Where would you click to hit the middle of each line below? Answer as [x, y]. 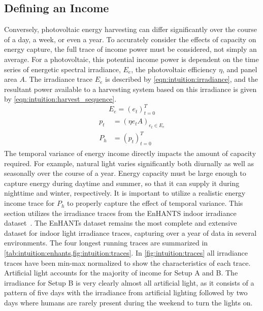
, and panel [240, 69]
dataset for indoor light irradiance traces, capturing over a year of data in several [130, 232]
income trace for [29, 203]
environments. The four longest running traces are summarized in [106, 243]
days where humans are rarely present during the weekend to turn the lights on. [128, 302]
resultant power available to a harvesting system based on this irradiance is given [130, 89]
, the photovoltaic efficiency [174, 69]
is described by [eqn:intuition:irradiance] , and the [182, 79]
